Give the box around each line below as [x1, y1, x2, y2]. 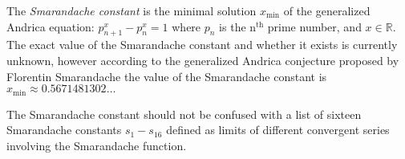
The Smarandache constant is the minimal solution [6, 2, 257, 18]
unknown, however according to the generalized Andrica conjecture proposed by [6, 51, 399, 68]
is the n [219, 18, 257, 35]
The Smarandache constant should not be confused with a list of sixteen [6, 105, 362, 122]
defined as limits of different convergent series [166, 121, 390, 138]
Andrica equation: [6, 18, 95, 35]
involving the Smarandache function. [6, 137, 187, 153]
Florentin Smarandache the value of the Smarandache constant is [6, 67, 327, 84]
